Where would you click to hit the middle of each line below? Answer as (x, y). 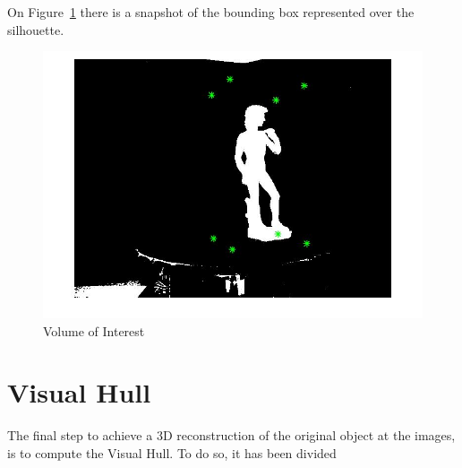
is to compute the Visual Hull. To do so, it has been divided (172, 452)
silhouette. (36, 29)
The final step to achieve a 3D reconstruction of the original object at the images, (231, 435)
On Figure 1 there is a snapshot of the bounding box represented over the (211, 12)
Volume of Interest (94, 330)
